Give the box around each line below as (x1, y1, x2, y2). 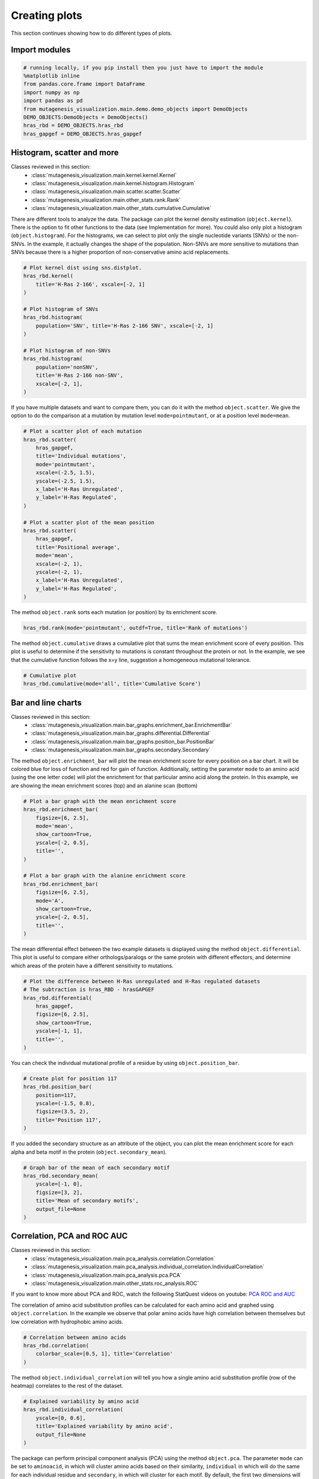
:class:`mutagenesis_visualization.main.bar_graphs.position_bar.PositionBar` (31, 738, 216, 745)
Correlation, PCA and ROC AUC (11, 1231, 128, 1241)
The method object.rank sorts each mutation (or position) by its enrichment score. (11, 609, 218, 616)
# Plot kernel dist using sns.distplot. (23, 264, 142, 272)
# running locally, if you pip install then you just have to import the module (23, 64, 263, 71)
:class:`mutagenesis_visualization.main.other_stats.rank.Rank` (31, 196, 181, 204)
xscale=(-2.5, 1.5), (35, 469, 96, 476)
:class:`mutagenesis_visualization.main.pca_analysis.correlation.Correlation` (31, 1255, 216, 1262)
